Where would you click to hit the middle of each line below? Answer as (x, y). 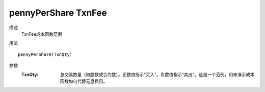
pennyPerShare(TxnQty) (45, 54)
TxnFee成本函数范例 (42, 34)
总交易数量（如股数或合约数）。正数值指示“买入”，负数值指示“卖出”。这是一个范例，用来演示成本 (157, 74)
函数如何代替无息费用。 (84, 81)
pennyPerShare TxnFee (58, 13)
